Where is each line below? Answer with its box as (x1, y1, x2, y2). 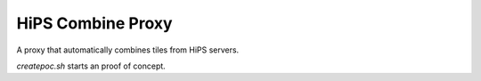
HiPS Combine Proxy (16, 13, 173, 33)
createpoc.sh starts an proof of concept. (16, 61, 167, 71)
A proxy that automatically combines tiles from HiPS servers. (16, 45, 240, 55)
